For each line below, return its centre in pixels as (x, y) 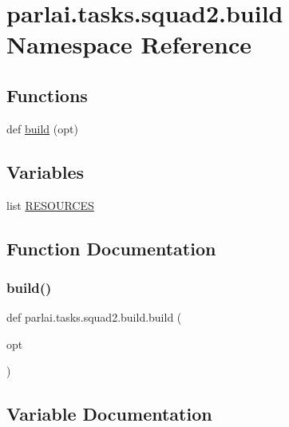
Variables (46, 171)
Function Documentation (111, 248)
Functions (47, 95)
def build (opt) (42, 128)
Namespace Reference (129, 44)
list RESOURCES (50, 205)
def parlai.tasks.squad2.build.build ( (94, 317)
